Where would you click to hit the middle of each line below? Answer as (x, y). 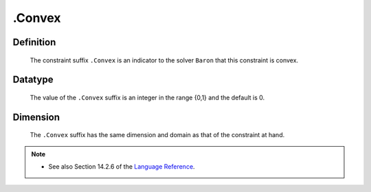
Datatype (33, 80)
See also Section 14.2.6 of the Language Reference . (122, 167)
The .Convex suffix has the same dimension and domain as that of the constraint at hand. (157, 135)
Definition (34, 42)
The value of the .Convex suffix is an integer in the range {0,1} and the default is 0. (147, 97)
